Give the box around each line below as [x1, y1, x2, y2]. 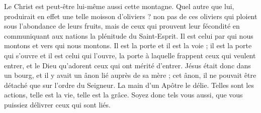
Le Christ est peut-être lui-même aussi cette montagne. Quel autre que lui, [4, 1, 234, 11]
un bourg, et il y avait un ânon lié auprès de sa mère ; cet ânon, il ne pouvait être [4, 70, 256, 80]
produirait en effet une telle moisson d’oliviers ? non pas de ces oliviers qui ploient [4, 11, 257, 21]
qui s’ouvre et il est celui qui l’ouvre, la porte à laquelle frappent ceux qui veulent [4, 50, 256, 60]
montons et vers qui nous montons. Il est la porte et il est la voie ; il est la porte [4, 40, 252, 51]
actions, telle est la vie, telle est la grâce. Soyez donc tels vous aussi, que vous [4, 89, 243, 100]
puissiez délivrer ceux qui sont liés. [4, 99, 111, 109]
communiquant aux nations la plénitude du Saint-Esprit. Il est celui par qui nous [4, 30, 253, 41]
